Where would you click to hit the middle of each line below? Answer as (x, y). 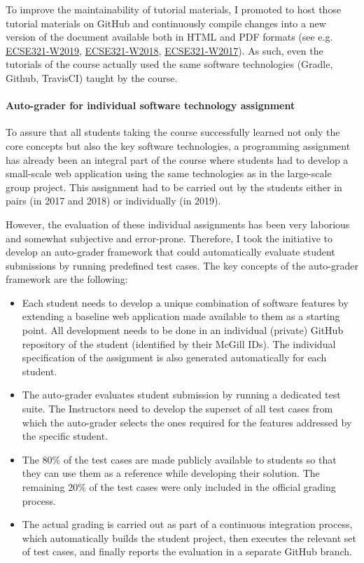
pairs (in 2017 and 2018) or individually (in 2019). (113, 201)
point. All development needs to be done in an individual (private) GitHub (183, 330)
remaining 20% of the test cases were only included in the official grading (179, 487)
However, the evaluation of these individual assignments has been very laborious (178, 224)
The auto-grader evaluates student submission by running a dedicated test (181, 395)
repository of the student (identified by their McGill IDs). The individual (179, 343)
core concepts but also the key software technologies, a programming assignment (178, 145)
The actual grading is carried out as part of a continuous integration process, (187, 524)
